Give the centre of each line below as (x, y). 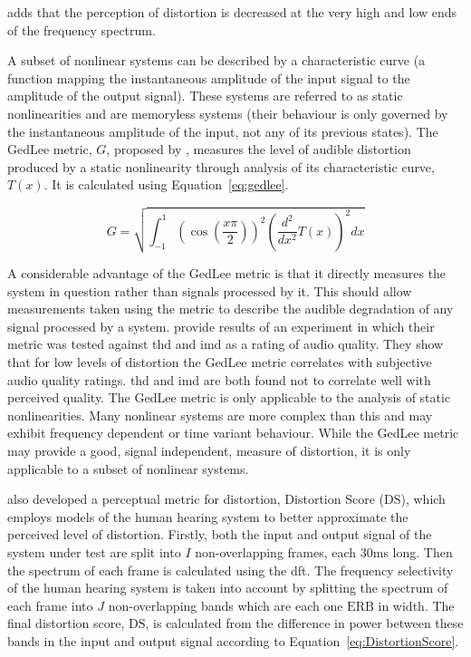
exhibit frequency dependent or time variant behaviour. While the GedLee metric (233, 433)
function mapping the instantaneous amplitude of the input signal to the (209, 77)
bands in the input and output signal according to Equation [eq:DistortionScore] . (233, 640)
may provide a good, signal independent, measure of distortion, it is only (209, 451)
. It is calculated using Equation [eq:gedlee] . (166, 184)
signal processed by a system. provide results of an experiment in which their (221, 326)
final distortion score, (66, 623)
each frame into (50, 605)
